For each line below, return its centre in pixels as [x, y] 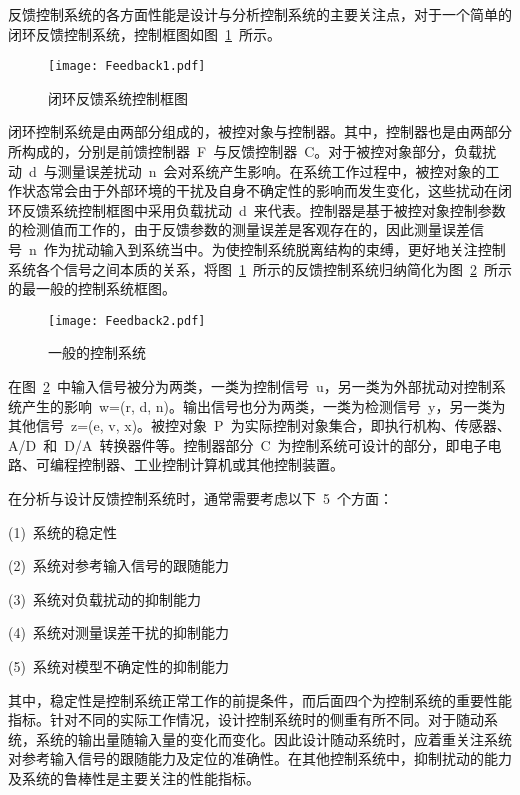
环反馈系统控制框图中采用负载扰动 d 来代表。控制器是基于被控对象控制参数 [257, 209]
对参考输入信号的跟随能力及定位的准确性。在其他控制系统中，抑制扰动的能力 [260, 758]
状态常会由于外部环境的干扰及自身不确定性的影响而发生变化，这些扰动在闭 [266, 190]
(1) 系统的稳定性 [62, 531]
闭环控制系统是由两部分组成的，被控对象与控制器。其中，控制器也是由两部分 [260, 131]
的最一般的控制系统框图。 [92, 288]
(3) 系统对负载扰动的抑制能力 [104, 598]
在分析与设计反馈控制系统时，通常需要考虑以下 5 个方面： [200, 498]
